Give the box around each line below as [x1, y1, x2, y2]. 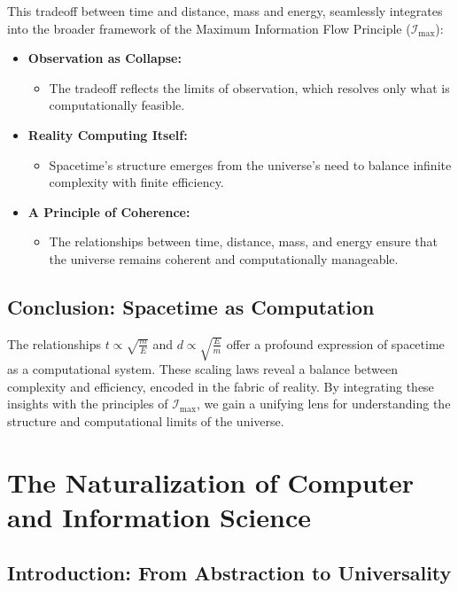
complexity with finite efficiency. [49, 173, 224, 191]
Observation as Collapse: [27, 49, 182, 67]
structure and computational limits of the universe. [7, 411, 284, 430]
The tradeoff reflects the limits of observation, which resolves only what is [49, 78, 450, 97]
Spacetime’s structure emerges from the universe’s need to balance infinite [49, 155, 452, 174]
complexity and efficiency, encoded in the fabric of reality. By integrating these [7, 377, 434, 395]
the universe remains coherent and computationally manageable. [49, 249, 399, 268]
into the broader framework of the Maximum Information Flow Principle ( [7, 19, 411, 37]
